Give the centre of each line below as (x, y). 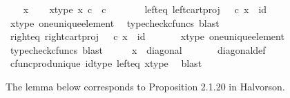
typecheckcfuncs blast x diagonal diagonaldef (138, 49)
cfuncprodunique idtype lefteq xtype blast (106, 63)
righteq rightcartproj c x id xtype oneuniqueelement (147, 36)
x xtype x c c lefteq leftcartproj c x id (145, 9)
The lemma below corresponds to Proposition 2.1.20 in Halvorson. (145, 86)
